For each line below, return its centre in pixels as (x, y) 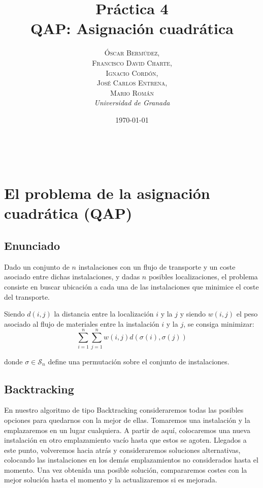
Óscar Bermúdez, (132, 53)
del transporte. (27, 296)
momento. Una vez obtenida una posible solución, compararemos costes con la (126, 469)
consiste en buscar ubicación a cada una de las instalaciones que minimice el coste (131, 287)
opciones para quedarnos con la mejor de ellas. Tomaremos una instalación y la (127, 420)
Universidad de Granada (132, 103)
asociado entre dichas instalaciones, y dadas (72, 277)
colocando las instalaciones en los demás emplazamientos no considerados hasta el (131, 460)
